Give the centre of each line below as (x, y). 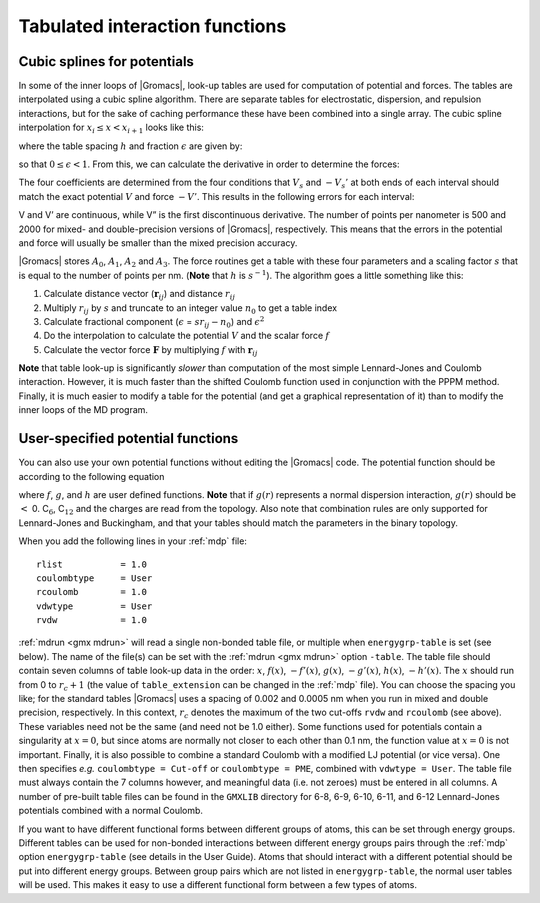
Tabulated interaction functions (152, 26)
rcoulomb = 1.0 (92, 592)
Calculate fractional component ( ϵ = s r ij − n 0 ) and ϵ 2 (154, 322)
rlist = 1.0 (92, 564)
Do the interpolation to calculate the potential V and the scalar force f (186, 336)
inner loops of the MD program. (83, 410)
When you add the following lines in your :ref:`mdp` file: (132, 541)
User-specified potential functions (128, 438)
